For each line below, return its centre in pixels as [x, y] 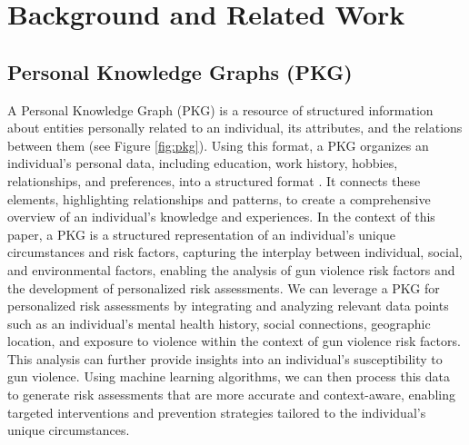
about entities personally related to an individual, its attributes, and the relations [235, 128]
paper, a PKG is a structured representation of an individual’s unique [202, 234]
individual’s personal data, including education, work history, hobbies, [203, 163]
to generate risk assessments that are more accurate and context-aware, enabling [231, 395]
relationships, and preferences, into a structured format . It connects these [214, 180]
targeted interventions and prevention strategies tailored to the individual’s [217, 412]
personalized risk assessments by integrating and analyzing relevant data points [228, 306]
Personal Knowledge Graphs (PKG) [180, 71]
